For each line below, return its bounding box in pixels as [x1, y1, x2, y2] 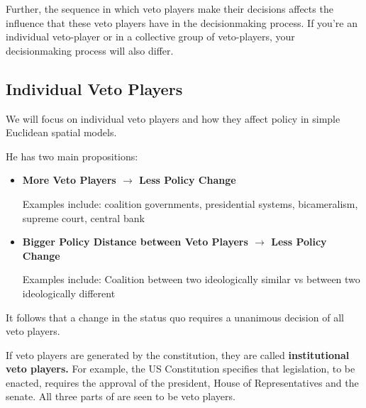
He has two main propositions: [6, 148, 138, 163]
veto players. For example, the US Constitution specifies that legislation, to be [6, 361, 355, 376]
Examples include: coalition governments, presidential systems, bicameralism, [22, 196, 358, 211]
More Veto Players [22, 172, 116, 187]
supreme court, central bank [22, 210, 145, 225]
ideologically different [22, 285, 116, 300]
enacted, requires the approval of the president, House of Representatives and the [6, 375, 359, 390]
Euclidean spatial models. [6, 125, 117, 140]
